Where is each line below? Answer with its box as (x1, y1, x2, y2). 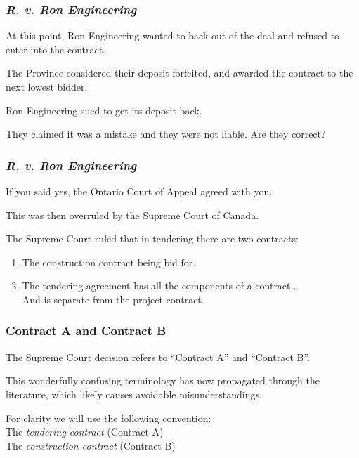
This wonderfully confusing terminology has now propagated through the (6, 373, 320, 388)
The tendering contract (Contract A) (6, 424, 164, 439)
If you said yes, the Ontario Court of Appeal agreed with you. (6, 184, 273, 198)
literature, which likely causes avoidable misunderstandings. (6, 386, 262, 401)
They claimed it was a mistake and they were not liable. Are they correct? (6, 126, 326, 141)
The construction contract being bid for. (22, 254, 196, 269)
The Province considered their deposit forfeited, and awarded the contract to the (6, 65, 353, 80)
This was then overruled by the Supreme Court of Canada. (6, 207, 259, 222)
